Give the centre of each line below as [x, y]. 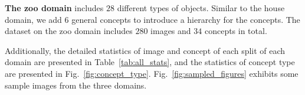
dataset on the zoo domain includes [69, 31]
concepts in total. [236, 31]
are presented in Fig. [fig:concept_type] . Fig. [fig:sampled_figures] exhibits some [152, 73]
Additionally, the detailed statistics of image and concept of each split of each [145, 50]
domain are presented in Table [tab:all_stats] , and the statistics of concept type [150, 62]
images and [171, 31]
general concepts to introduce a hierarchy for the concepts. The [186, 19]
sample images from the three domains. [76, 85]
